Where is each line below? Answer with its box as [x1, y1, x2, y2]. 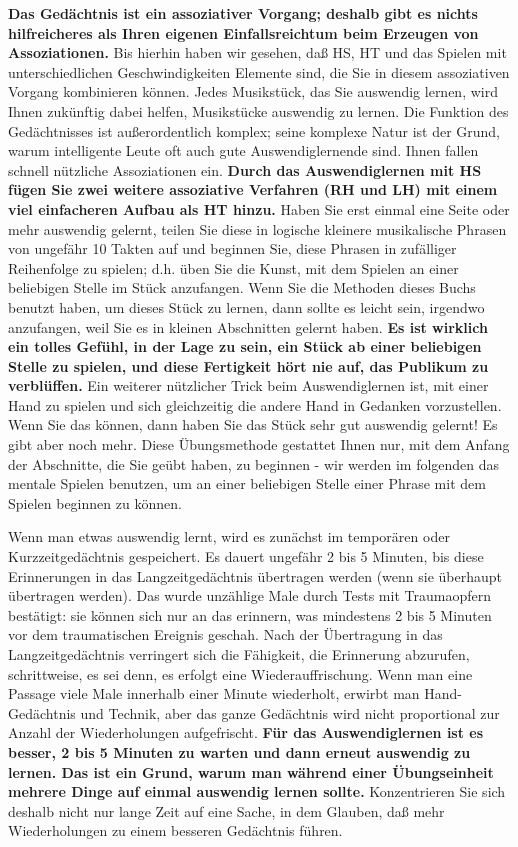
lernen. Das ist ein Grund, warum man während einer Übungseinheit [8, 761, 494, 782]
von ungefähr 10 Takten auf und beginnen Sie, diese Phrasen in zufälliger [8, 238, 457, 259]
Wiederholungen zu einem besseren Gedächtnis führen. [8, 820, 343, 841]
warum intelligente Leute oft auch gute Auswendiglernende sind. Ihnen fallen [8, 140, 479, 161]
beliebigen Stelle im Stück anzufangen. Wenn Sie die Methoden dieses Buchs [8, 277, 476, 298]
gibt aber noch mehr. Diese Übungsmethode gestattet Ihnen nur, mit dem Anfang [8, 434, 510, 455]
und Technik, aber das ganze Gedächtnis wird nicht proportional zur [80, 702, 500, 723]
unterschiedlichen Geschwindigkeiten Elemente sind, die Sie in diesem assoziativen [8, 61, 510, 82]
